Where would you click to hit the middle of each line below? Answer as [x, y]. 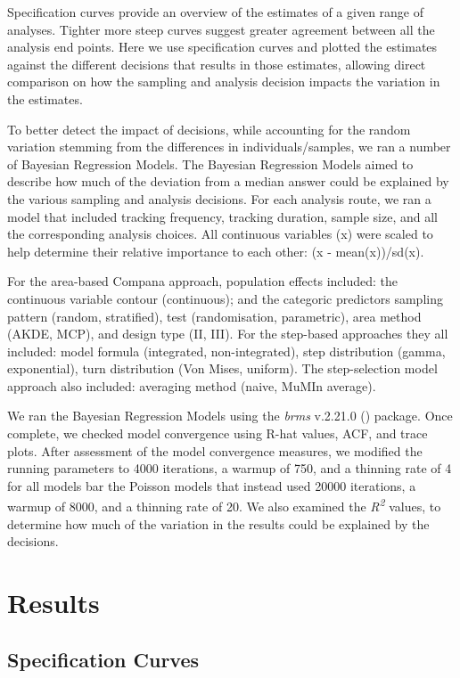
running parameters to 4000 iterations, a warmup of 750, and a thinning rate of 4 [230, 468]
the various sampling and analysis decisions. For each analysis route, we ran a [219, 198]
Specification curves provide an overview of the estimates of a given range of [216, 12]
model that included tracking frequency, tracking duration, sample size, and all [222, 216]
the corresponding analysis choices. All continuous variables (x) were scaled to [220, 234]
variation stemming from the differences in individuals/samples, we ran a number [229, 147]
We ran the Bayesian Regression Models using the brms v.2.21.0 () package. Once [230, 416]
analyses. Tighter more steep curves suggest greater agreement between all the [221, 29]
